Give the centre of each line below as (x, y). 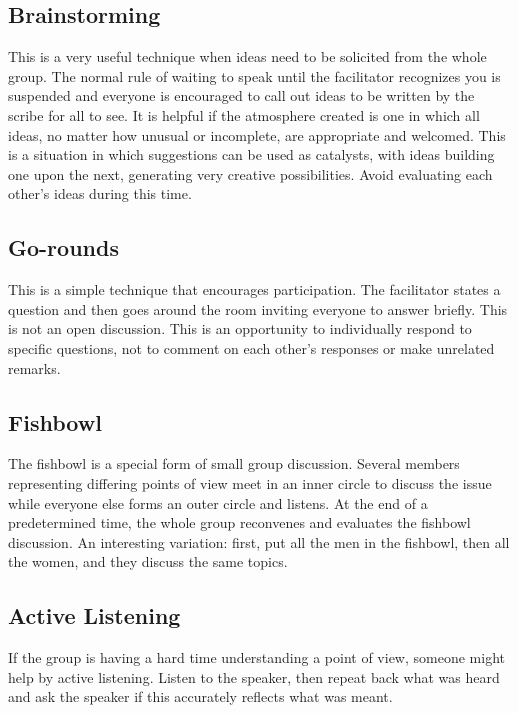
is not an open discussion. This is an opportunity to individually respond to (240, 328)
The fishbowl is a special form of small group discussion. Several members (234, 463)
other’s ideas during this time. (100, 193)
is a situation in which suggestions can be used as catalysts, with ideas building (251, 154)
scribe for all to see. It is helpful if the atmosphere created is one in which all (244, 114)
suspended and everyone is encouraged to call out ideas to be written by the (241, 95)
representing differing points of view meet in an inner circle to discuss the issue (250, 482)
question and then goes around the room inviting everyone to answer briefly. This (258, 308)
